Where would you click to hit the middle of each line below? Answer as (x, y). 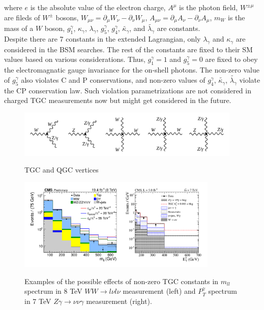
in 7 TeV (38, 301)
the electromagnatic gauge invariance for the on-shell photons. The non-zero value (132, 70)
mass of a (19, 28)
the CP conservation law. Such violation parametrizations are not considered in (128, 90)
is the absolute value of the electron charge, (98, 7)
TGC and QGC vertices (62, 170)
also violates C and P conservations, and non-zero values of (113, 80)
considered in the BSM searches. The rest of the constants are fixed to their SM (128, 49)
